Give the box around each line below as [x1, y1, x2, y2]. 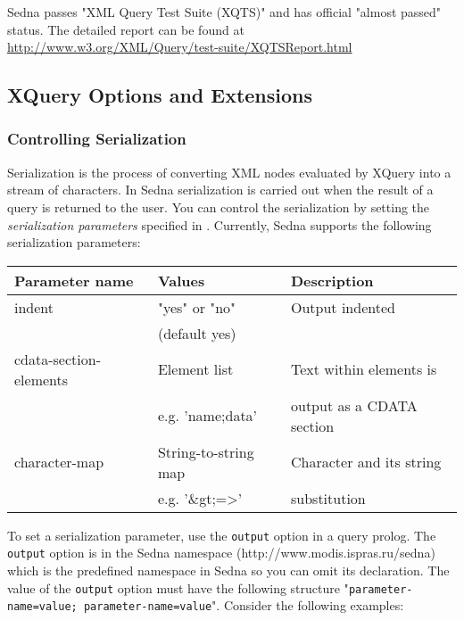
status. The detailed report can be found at [7, 20, 244, 38]
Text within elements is [291, 359, 437, 380]
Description [291, 269, 374, 291]
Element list [157, 359, 234, 380]
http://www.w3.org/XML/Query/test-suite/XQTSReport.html [7, 37, 352, 56]
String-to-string [157, 441, 254, 462]
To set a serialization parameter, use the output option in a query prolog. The [7, 525, 436, 544]
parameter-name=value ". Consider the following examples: [83, 596, 404, 615]
